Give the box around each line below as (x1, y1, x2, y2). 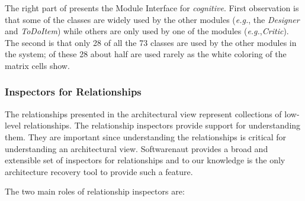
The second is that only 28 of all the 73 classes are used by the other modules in (5, 36, 297, 48)
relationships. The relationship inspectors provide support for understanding (23, 119, 301, 131)
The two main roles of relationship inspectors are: (5, 185, 185, 197)
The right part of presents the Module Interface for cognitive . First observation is (5, 2, 299, 14)
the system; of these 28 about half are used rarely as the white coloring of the (5, 48, 287, 60)
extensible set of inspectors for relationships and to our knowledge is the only (5, 154, 285, 166)
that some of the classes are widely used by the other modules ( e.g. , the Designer (5, 13, 300, 25)
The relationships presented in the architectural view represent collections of (5, 107, 282, 120)
